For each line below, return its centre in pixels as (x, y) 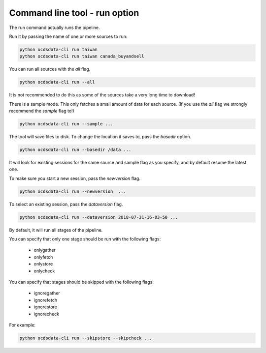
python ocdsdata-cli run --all (57, 82)
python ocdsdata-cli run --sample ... (66, 124)
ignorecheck (46, 314)
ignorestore (46, 307)
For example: (22, 325)
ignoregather (47, 293)
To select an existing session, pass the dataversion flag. (66, 204)
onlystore (43, 264)
